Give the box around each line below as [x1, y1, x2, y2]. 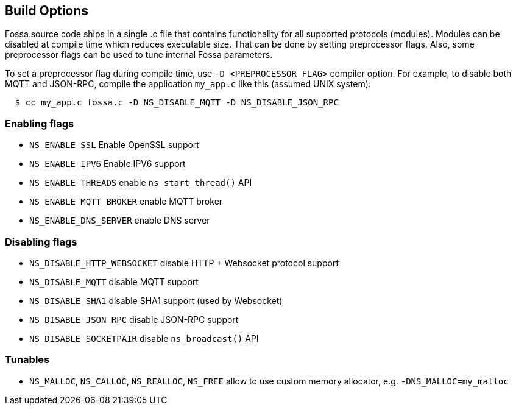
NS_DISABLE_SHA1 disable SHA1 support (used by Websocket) [29, 295, 283, 306]
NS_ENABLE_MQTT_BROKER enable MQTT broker [29, 196, 223, 207]
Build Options [5, 3, 89, 18]
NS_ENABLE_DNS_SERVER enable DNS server [29, 215, 210, 226]
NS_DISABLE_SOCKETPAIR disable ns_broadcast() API [29, 333, 259, 344]
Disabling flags [5, 235, 77, 248]
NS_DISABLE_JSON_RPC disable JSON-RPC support [29, 314, 239, 325]
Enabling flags [5, 117, 74, 130]
